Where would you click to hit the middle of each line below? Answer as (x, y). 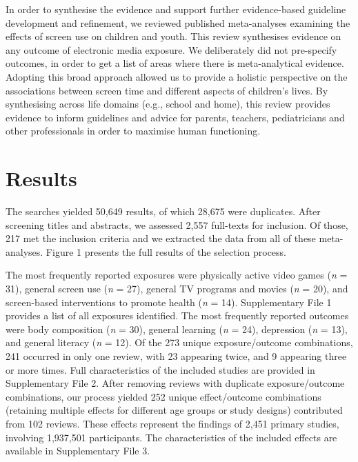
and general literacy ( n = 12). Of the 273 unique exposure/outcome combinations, (179, 342)
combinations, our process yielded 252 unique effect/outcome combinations (163, 396)
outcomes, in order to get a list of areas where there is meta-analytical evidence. (175, 63)
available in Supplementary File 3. (78, 451)
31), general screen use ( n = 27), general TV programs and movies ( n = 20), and (177, 289)
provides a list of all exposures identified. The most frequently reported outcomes (177, 315)
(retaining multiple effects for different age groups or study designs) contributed (174, 410)
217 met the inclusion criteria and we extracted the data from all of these (161, 238)
